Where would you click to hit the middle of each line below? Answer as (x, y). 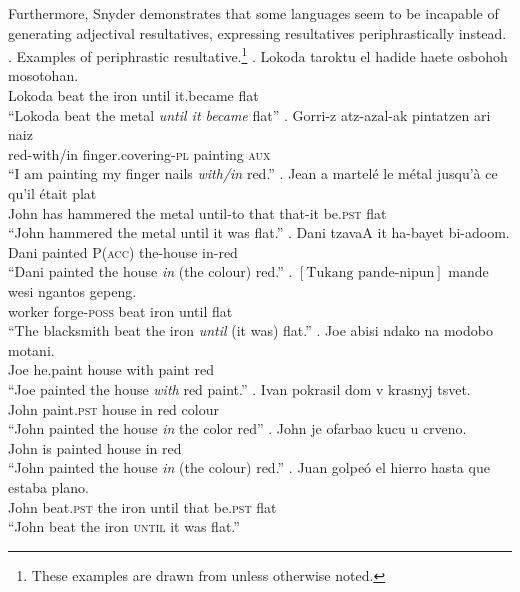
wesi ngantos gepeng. (72, 290)
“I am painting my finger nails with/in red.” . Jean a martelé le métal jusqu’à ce (253, 173)
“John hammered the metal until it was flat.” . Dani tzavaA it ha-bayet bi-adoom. (259, 232)
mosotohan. (43, 75)
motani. (31, 349)
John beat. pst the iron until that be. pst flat (142, 506)
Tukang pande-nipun (370, 273)
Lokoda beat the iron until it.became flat (133, 95)
